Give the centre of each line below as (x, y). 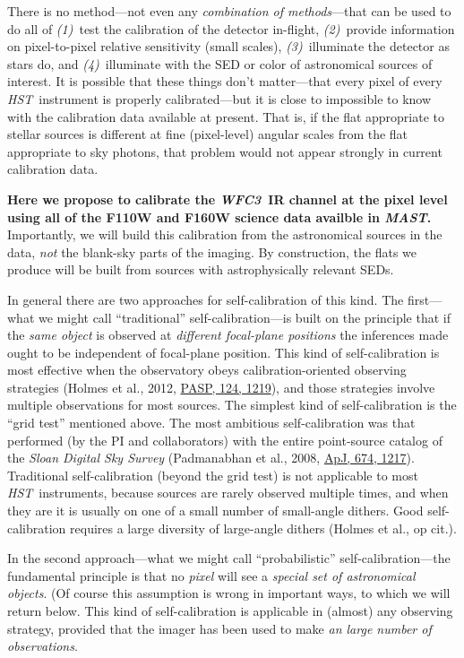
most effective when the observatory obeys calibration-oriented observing (207, 370)
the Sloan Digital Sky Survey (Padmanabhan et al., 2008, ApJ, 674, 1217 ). (211, 458)
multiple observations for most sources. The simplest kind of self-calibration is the (232, 405)
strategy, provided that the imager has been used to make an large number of (219, 628)
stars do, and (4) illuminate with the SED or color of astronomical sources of (220, 63)
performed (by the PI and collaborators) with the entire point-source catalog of (225, 440)
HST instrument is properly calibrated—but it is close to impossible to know (219, 98)
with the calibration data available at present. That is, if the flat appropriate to (226, 116)
